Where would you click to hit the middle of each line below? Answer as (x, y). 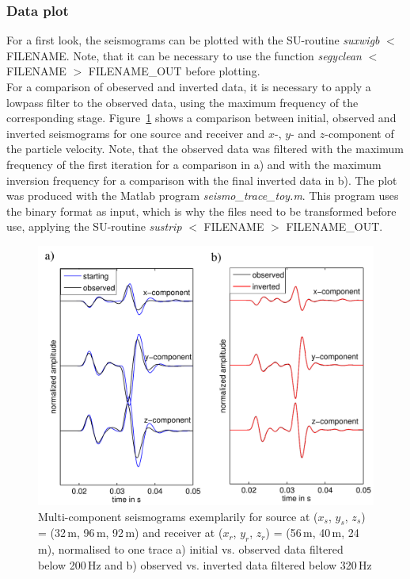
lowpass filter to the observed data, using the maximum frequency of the (182, 102)
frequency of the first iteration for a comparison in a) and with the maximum (194, 164)
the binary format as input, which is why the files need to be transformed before (201, 211)
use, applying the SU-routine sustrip (94, 226)
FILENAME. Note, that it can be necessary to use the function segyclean (184, 55)
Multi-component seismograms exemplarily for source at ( (178, 516)
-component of (359, 133)
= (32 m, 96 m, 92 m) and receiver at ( (131, 533)
